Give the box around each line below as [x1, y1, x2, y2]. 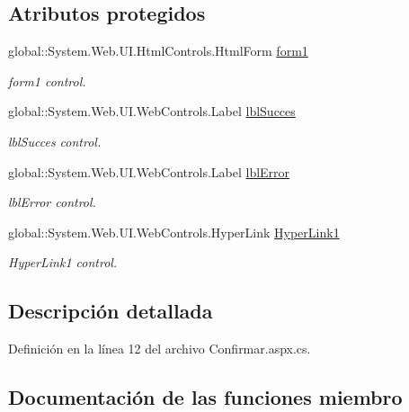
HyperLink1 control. [8, 253, 118, 272]
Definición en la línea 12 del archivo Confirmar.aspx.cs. [8, 339, 311, 358]
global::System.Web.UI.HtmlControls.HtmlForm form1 [8, 41, 308, 60]
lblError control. [8, 193, 96, 211]
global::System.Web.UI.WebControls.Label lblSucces [8, 102, 296, 121]
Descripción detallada [8, 297, 213, 325]
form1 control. [8, 71, 86, 90]
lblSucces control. [8, 131, 102, 150]
